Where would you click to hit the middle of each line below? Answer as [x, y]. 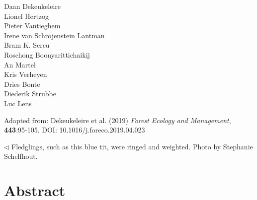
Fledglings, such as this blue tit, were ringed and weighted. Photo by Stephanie [132, 146]
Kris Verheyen [26, 74]
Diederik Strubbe [30, 94]
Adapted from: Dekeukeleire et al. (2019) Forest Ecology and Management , [118, 120]
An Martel [20, 64]
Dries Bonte [22, 84]
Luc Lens [18, 103]
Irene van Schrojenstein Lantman [54, 35]
